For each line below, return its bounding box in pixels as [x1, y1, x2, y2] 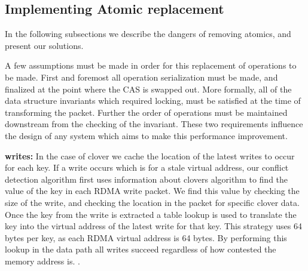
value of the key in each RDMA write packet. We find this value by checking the [5, 184, 300, 197]
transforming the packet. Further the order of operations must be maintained [5, 106, 288, 118]
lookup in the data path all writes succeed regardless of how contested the [5, 243, 276, 255]
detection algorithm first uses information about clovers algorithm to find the [5, 173, 288, 185]
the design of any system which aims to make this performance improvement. [5, 129, 288, 141]
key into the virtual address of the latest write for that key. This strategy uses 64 [5, 220, 302, 232]
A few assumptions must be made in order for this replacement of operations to [5, 59, 297, 72]
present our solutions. [5, 39, 84, 51]
